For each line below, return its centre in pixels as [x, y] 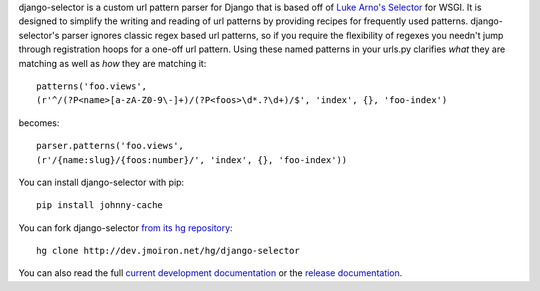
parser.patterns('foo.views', [110, 146]
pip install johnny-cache [100, 205]
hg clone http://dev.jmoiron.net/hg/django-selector [168, 251]
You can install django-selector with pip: [101, 182]
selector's [39, 35]
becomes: [39, 122]
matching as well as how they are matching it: [112, 63]
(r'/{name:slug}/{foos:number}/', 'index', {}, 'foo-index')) [192, 159]
